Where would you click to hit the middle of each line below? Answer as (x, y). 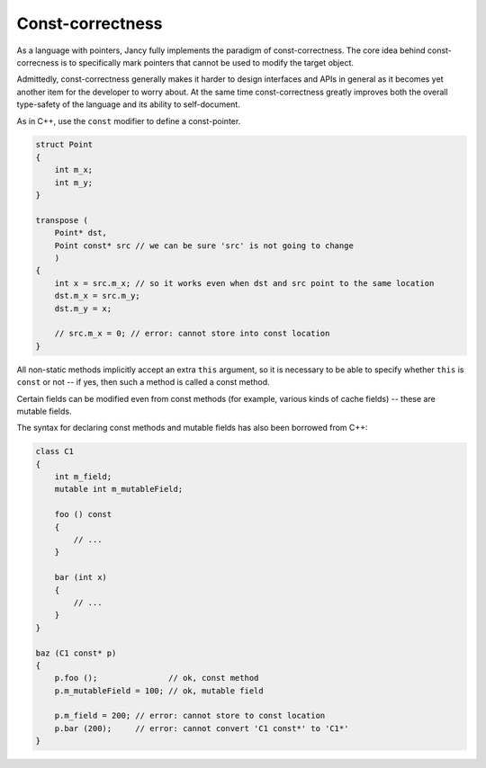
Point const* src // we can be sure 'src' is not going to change (204, 246)
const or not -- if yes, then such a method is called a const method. (143, 382)
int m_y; (74, 183)
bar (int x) (81, 577)
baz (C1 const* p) (76, 653)
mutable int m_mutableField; (119, 489)
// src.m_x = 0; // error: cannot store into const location (192, 334)
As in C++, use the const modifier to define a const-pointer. (129, 121)
